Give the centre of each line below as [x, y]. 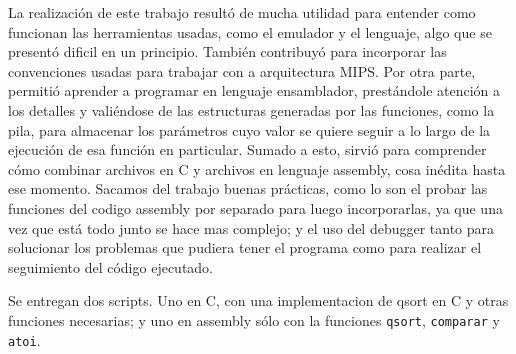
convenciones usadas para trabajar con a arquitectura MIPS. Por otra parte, [242, 70]
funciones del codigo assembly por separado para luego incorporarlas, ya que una [255, 207]
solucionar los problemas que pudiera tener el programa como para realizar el [245, 247]
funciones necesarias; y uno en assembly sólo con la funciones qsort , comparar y [254, 319]
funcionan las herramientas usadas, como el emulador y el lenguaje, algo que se [250, 31]
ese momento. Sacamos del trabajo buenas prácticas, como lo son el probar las [248, 188]
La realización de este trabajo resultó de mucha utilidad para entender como [242, 12]
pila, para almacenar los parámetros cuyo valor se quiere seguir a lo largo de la [249, 129]
